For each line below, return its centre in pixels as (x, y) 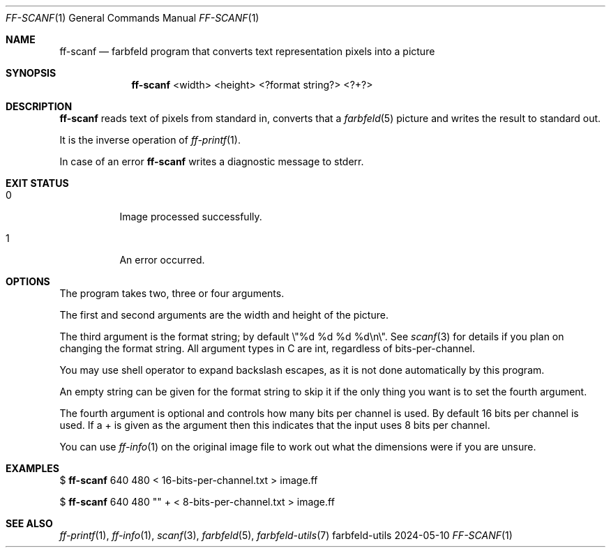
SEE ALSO (29, 523)
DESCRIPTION (39, 106)
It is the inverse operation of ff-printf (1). (150, 140)
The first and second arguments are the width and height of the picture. (224, 315)
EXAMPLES (32, 468)
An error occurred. (162, 260)
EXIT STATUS (37, 183)
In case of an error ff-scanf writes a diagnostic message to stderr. (212, 161)
